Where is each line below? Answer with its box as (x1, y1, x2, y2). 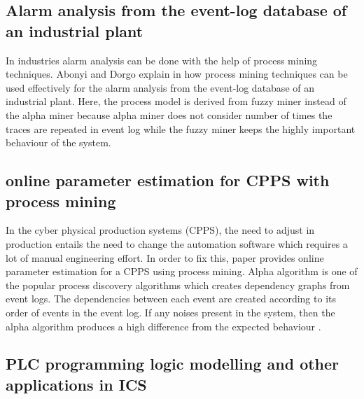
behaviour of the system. (6, 135, 111, 150)
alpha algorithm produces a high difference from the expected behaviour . (6, 318, 321, 333)
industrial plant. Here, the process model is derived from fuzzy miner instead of (6, 94, 346, 108)
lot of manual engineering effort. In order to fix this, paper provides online (6, 250, 324, 265)
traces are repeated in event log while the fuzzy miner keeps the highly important (6, 121, 356, 136)
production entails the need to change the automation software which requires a (6, 236, 348, 251)
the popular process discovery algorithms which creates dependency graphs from (6, 277, 350, 292)
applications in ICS (6, 373, 147, 395)
